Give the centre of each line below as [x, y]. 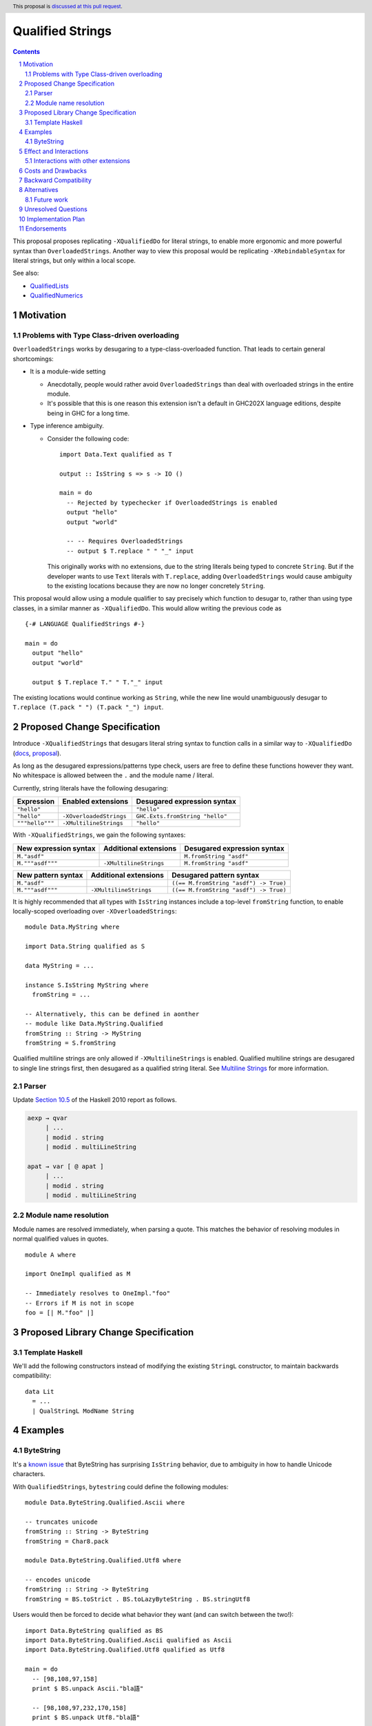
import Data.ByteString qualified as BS [94, 1630]
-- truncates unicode [61, 1522]
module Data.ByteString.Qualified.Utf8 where [103, 1561]
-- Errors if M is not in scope [80, 1303]
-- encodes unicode [58, 1580]
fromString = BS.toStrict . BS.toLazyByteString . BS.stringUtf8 [138, 1599]
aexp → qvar [48, 1118]
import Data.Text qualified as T [116, 454]
